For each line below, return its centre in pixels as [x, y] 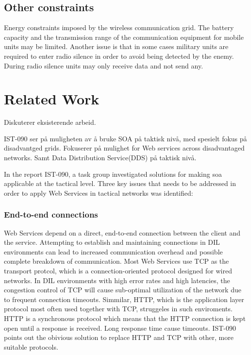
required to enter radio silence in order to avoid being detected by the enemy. [119, 56]
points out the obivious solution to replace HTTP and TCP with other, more [119, 337]
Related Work [52, 99]
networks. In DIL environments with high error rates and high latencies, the [117, 280]
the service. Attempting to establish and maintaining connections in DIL [112, 242]
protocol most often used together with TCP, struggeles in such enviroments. [118, 309]
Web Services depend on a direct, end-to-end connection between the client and [122, 232]
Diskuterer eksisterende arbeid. [50, 122]
